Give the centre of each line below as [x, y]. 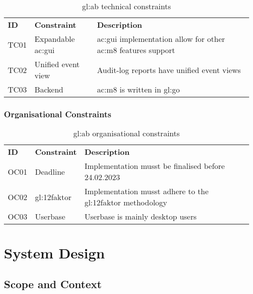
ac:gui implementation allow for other [161, 39]
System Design [54, 253]
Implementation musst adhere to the [146, 191]
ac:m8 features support [136, 50]
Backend [49, 89]
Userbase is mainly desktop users [141, 217]
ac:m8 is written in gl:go [138, 89]
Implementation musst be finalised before [154, 166]
